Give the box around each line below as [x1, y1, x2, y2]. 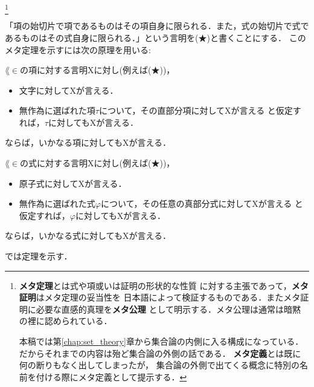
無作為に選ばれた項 [19, 104, 95, 117]
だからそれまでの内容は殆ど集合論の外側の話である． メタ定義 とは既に [19, 346, 301, 359]
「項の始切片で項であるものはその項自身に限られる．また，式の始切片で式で [5, 19, 309, 32]
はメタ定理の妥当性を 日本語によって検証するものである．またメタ [36, 291, 301, 304]
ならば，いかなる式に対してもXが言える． [5, 229, 171, 242]
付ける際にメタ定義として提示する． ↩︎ [36, 370, 187, 383]
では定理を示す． [5, 250, 72, 262]
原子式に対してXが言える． [19, 177, 127, 189]
